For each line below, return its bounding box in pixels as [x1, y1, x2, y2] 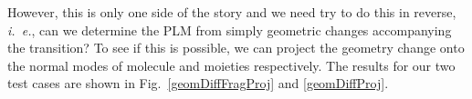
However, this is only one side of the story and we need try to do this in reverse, [7, 3, 456, 21]
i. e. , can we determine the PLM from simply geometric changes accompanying [7, 20, 452, 39]
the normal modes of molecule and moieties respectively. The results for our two [7, 55, 456, 74]
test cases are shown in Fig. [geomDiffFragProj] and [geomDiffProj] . [7, 74, 389, 93]
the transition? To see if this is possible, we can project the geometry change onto [7, 38, 465, 57]
